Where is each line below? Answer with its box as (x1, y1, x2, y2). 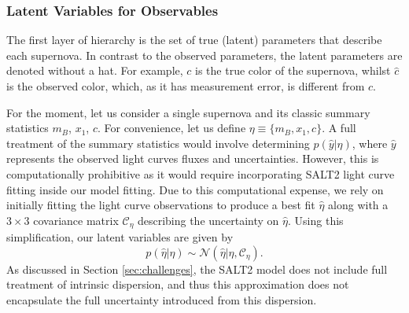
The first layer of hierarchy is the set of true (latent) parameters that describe (6, 31, 382, 48)
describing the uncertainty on (137, 212, 279, 228)
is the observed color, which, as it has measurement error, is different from (6, 78, 365, 94)
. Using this (288, 212, 344, 228)
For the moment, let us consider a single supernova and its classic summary (6, 104, 370, 120)
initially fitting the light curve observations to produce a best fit (6, 197, 315, 213)
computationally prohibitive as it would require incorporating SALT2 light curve (6, 165, 395, 182)
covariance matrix (33, 212, 119, 228)
